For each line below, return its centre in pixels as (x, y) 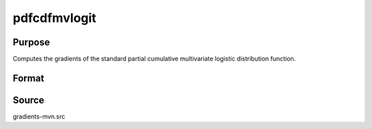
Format (29, 78)
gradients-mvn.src (39, 116)
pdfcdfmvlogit (54, 18)
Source (29, 100)
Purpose (31, 42)
